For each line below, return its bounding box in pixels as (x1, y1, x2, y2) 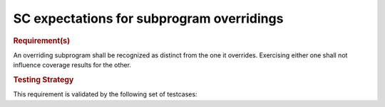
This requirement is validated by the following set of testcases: (13, 90, 197, 98)
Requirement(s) (13, 35, 71, 45)
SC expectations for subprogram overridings (13, 11, 284, 26)
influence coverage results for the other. (13, 61, 132, 69)
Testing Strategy (13, 74, 74, 84)
